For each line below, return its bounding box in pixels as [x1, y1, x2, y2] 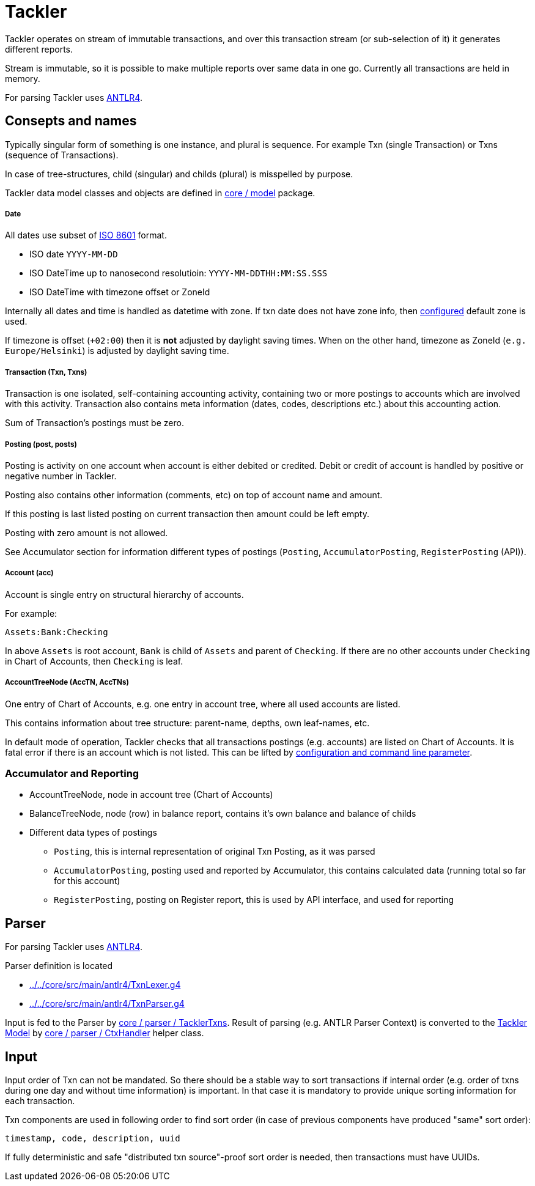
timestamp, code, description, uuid [5, 1133, 180, 1143]
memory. [5, 73, 40, 84]
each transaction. [5, 1095, 75, 1106]
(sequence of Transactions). [5, 149, 119, 160]
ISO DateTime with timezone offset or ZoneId [29, 287, 210, 298]
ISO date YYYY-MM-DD [29, 249, 118, 260]
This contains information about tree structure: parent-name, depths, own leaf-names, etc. [5, 717, 370, 728]
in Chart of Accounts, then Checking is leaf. [5, 655, 183, 666]
